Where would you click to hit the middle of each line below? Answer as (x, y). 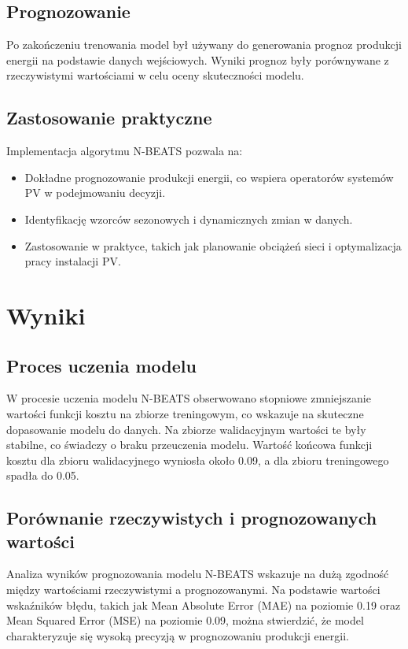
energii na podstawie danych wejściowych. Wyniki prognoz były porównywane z (198, 59)
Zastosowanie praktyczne (109, 118)
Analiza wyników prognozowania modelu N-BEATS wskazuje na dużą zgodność (198, 574)
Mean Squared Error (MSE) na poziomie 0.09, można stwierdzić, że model (185, 620)
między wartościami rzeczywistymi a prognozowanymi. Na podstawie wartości (193, 590)
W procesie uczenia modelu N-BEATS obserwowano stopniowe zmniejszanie (189, 398)
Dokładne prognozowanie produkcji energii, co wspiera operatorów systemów (209, 177)
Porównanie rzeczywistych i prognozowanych (192, 518)
